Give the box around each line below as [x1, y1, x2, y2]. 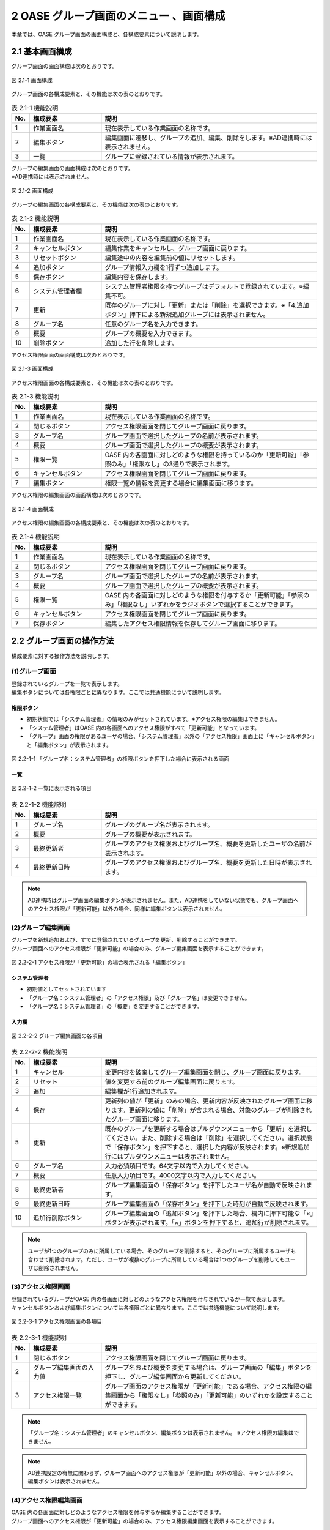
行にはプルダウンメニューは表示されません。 [105, 1152, 233, 1161]
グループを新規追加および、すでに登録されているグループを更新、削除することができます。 [11, 936, 241, 944]
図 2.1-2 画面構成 [11, 187, 54, 194]
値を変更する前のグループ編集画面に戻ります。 [105, 1078, 239, 1086]
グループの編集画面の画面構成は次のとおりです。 [11, 165, 134, 171]
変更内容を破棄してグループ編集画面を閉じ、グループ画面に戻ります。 [105, 1068, 306, 1077]
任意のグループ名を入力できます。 [105, 319, 202, 328]
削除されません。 [38, 1264, 82, 1272]
